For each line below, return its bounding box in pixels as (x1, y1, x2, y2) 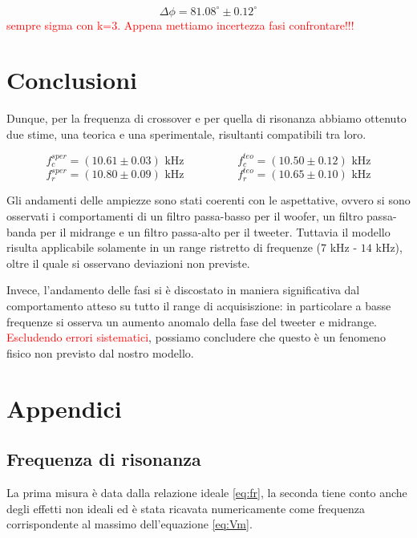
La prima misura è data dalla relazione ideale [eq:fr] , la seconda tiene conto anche (6, 483, 407, 500)
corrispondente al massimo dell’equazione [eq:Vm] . (6, 516, 253, 532)
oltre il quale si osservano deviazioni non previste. (6, 254, 250, 271)
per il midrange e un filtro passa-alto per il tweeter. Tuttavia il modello (40, 223, 391, 240)
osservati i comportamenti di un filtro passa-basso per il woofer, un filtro (6, 208, 363, 224)
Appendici (6, 391, 122, 424)
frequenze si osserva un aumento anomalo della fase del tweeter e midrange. (6, 313, 378, 330)
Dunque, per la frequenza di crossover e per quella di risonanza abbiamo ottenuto (6, 110, 407, 127)
